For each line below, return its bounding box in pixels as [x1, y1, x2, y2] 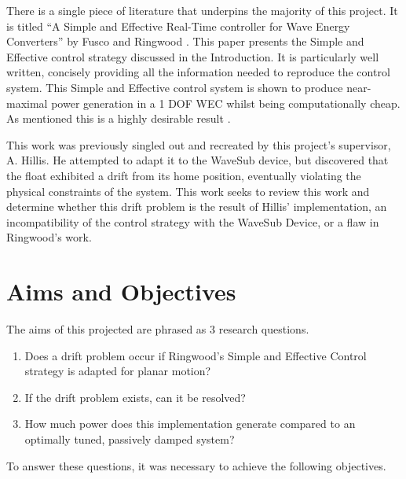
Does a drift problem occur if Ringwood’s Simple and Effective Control [24, 347, 367, 363]
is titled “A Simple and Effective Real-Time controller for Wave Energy [6, 17, 350, 34]
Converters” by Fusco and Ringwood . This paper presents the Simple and [6, 33, 364, 50]
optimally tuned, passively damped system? [24, 431, 235, 447]
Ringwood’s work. [6, 229, 92, 245]
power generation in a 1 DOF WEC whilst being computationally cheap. [51, 94, 401, 111]
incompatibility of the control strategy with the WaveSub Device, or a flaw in [6, 213, 379, 230]
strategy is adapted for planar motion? [24, 363, 211, 379]
